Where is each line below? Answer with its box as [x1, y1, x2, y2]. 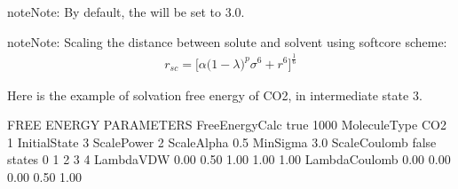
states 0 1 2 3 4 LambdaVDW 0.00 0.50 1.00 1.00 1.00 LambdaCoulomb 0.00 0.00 [7, 150, 451, 169]
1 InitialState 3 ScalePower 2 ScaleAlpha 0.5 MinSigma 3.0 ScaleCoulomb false [7, 132, 437, 151]
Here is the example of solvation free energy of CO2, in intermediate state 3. [7, 85, 422, 104]
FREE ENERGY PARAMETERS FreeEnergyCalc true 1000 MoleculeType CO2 [7, 115, 446, 134]
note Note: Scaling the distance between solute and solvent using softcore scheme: [7, 32, 447, 51]
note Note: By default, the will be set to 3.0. [7, 3, 245, 20]
